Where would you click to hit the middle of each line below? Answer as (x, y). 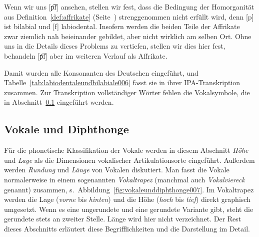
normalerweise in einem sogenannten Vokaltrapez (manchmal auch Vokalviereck (124, 179)
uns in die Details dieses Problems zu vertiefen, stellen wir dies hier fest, (115, 46)
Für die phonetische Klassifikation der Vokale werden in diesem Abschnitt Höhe (126, 150)
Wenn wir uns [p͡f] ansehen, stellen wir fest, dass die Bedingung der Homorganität (129, 7)
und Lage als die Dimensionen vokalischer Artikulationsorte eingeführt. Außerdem (129, 160)
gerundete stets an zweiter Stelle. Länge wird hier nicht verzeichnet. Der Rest (123, 219)
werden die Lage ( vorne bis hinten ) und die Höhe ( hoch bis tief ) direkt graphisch (127, 199)
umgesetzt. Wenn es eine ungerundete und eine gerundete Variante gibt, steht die (129, 209)
